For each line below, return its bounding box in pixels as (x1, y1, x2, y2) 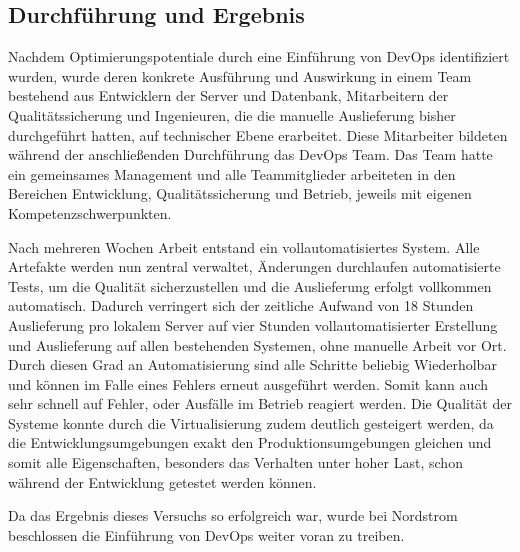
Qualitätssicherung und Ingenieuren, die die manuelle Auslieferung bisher (8, 104, 456, 125)
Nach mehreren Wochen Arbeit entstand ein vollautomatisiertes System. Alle (8, 236, 480, 257)
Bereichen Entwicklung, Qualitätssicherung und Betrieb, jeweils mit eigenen (8, 183, 472, 204)
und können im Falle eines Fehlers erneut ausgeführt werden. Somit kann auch (8, 373, 488, 394)
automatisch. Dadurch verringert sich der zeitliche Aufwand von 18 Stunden (8, 295, 474, 316)
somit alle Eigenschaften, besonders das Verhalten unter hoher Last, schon (8, 452, 463, 473)
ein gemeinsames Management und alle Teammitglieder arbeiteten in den (8, 163, 456, 184)
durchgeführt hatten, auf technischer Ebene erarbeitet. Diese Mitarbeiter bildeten (8, 124, 508, 145)
